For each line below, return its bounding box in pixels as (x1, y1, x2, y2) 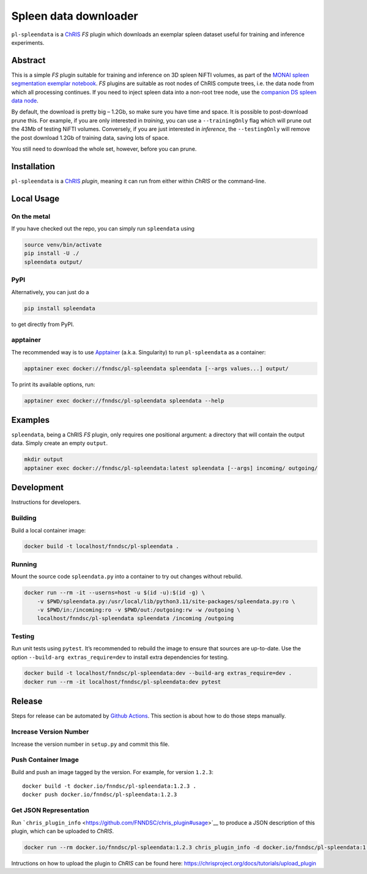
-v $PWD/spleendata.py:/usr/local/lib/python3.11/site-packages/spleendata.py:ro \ (37, 598, 295, 605)
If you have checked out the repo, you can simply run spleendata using (11, 225, 195, 232)
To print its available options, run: (11, 381, 95, 388)
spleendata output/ (24, 258, 83, 265)
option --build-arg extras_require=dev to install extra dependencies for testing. (11, 653, 229, 661)
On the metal (11, 212, 51, 221)
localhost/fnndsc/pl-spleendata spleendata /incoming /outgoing (37, 615, 234, 622)
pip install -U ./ (24, 250, 80, 257)
